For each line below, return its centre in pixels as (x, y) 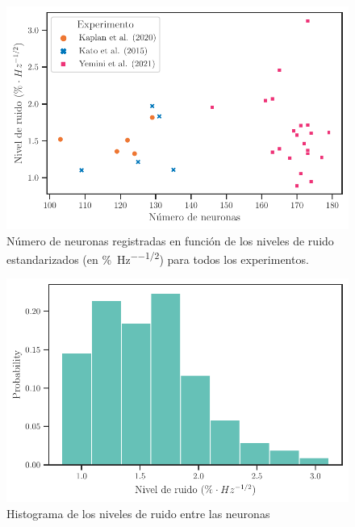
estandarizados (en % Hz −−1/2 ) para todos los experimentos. (158, 258)
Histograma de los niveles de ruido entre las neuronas (138, 513)
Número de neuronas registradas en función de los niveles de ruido (170, 240)
